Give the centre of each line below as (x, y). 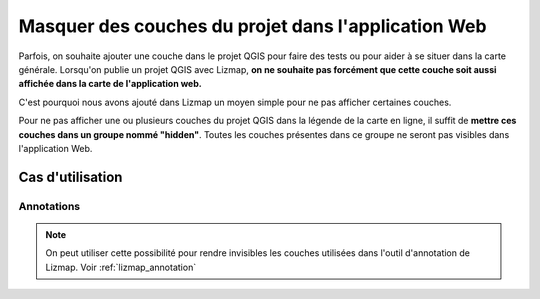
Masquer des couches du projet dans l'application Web (252, 26)
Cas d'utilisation (70, 176)
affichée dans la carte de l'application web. (110, 84)
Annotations (49, 206)
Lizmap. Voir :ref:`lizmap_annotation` (121, 267)
